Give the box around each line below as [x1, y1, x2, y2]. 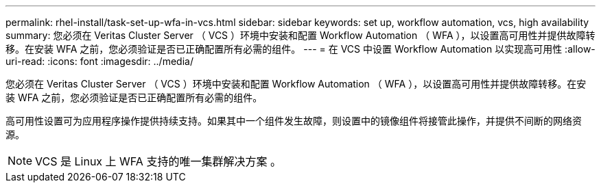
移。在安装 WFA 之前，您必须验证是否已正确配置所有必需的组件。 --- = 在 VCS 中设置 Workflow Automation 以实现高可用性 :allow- [5, 43, 596, 55]
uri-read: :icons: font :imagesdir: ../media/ [5, 55, 193, 67]
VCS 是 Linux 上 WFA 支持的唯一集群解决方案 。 [35, 155, 281, 168]
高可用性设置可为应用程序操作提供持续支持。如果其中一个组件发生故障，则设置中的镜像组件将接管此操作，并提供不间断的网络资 [5, 115, 582, 126]
